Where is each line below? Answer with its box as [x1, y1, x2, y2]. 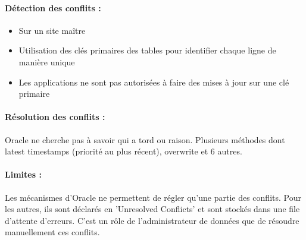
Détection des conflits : [5, 1, 101, 14]
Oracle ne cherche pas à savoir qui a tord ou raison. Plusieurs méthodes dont [5, 133, 285, 146]
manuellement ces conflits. [5, 226, 100, 238]
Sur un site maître [18, 24, 86, 36]
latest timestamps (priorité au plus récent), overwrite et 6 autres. [5, 145, 242, 157]
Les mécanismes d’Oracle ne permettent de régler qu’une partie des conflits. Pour [5, 191, 301, 203]
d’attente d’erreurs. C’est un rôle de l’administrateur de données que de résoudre [5, 214, 299, 226]
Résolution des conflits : [5, 110, 105, 123]
